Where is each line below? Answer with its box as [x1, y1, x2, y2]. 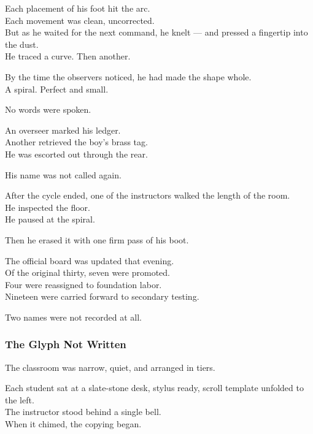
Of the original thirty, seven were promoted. [5, 266, 170, 279]
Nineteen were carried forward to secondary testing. [5, 290, 199, 303]
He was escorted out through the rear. [5, 147, 148, 160]
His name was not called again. [5, 168, 122, 181]
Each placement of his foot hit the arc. [5, 2, 150, 14]
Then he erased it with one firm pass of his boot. [5, 233, 189, 246]
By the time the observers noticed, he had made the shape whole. [5, 70, 252, 83]
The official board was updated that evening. [5, 254, 174, 267]
